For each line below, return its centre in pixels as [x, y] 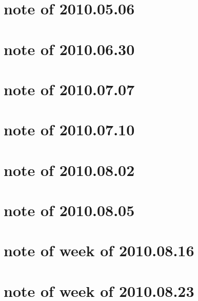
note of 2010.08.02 [69, 170]
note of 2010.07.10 [69, 129]
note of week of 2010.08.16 [99, 250]
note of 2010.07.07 [69, 89]
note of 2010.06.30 [69, 49]
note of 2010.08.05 [69, 210]
